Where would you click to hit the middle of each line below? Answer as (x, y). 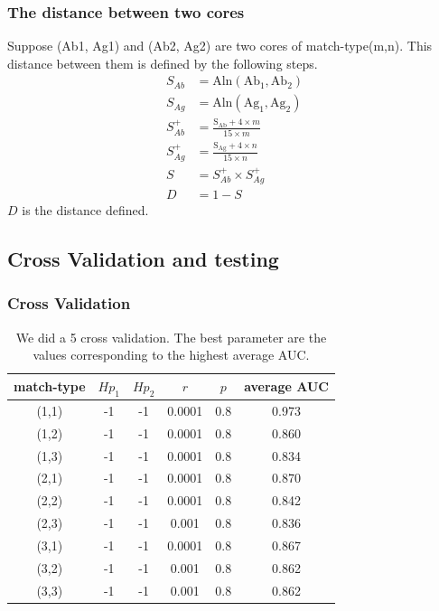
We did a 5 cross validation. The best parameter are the (171, 337)
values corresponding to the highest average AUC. (171, 355)
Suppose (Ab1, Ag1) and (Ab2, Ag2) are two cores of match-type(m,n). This (220, 46)
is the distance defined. (85, 210)
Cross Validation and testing (143, 258)
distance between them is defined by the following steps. (163, 63)
